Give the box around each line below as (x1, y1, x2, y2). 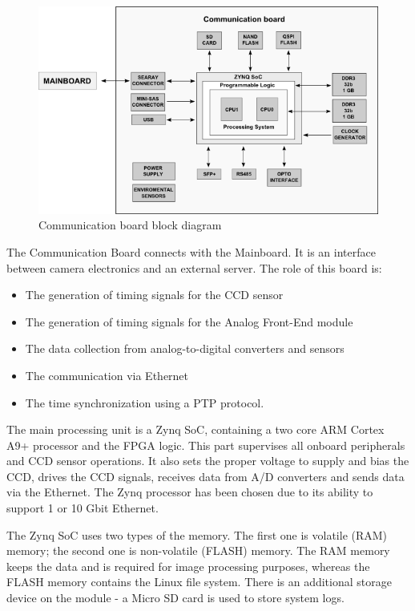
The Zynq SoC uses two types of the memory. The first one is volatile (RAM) (6, 526, 388, 543)
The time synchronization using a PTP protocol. (25, 394, 264, 411)
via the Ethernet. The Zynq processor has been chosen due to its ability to (6, 484, 373, 500)
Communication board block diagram (38, 216, 222, 233)
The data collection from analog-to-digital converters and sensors (25, 340, 344, 357)
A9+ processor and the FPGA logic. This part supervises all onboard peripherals (6, 436, 405, 453)
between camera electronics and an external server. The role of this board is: (6, 259, 382, 276)
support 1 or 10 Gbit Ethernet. (6, 500, 159, 516)
